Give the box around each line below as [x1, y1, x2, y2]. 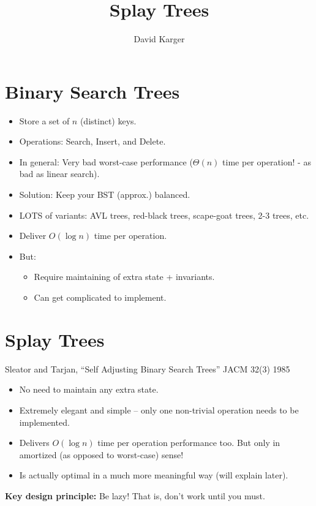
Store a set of [19, 114, 70, 127]
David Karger [134, 32, 185, 45]
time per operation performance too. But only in [97, 436, 280, 449]
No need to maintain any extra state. [19, 383, 159, 396]
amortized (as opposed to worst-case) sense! [19, 448, 184, 461]
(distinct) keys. [80, 114, 137, 127]
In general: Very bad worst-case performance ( [19, 155, 193, 168]
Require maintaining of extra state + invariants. [34, 270, 215, 283]
